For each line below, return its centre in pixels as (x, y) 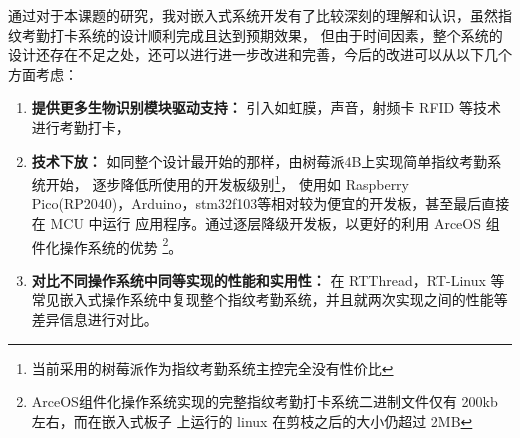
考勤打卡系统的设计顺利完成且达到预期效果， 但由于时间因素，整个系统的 (262, 34)
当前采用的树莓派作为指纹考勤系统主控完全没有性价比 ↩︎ (212, 367)
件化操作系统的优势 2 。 (107, 245)
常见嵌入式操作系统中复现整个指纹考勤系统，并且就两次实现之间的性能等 (269, 299)
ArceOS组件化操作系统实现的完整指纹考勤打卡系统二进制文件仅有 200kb (264, 401)
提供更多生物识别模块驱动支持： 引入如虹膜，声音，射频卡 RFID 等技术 (266, 107)
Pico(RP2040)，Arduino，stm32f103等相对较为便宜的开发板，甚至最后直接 (270, 203)
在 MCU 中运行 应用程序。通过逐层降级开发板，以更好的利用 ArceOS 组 (265, 223)
